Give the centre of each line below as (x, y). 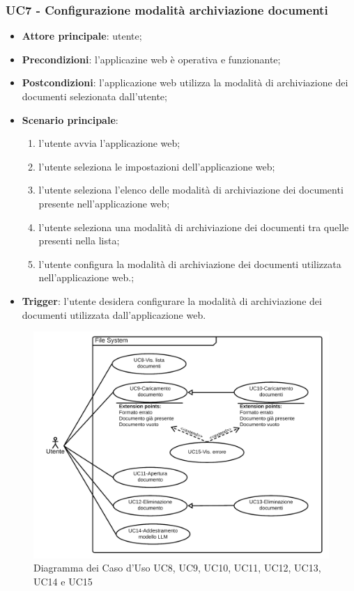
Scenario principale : (70, 119)
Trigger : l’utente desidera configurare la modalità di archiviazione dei (172, 300)
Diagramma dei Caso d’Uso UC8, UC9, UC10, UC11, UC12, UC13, (177, 568)
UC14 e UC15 (63, 581)
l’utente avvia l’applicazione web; (109, 143)
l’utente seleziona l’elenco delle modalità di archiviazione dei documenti (191, 190)
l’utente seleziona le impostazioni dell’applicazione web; (157, 166)
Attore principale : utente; (82, 36)
